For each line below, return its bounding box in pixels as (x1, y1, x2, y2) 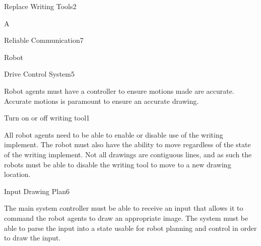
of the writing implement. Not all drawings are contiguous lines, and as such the (4, 149, 252, 159)
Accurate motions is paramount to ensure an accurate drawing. (4, 95, 199, 106)
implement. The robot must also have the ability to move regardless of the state (4, 139, 251, 150)
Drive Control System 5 (4, 69, 75, 79)
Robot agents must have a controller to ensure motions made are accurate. (4, 85, 234, 96)
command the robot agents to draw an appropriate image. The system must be (4, 212, 248, 223)
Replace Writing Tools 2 (4, 1, 77, 11)
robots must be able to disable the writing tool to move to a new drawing (4, 159, 231, 169)
